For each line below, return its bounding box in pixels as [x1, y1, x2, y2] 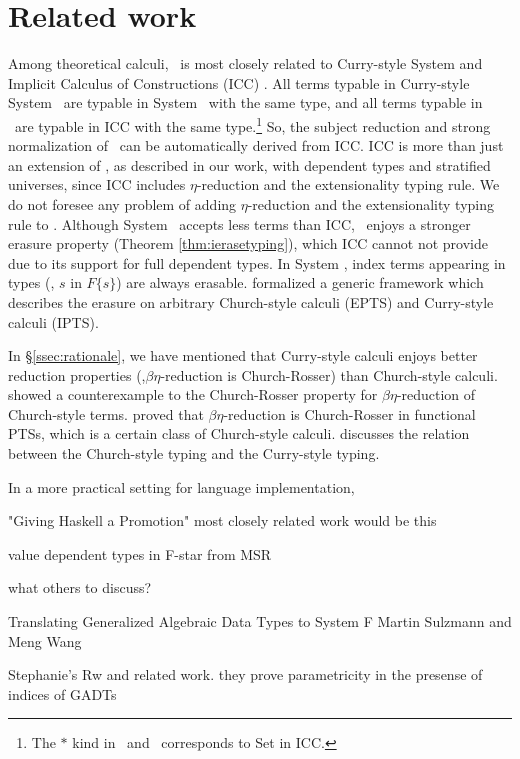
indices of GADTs [8, 683, 117, 704]
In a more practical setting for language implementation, [8, 476, 355, 497]
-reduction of [396, 384, 476, 405]
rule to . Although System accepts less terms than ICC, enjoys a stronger [8, 213, 471, 234]
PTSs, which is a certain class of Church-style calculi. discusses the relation [8, 423, 470, 444]
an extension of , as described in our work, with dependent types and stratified [8, 154, 491, 175]
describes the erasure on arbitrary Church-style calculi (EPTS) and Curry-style [8, 291, 494, 312]
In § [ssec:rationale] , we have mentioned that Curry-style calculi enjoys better [8, 345, 478, 366]
